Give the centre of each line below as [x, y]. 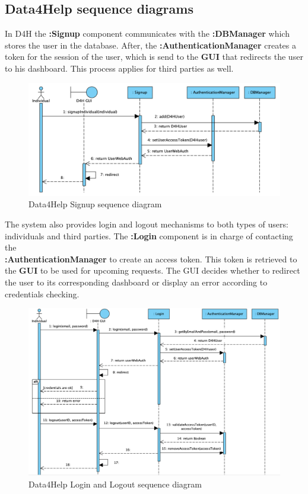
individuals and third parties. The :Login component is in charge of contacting [149, 235]
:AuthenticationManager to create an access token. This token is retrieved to [151, 259]
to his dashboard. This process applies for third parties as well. [119, 68]
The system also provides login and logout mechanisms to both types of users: [147, 224]
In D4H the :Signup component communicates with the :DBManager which [147, 33]
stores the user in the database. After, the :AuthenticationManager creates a [150, 45]
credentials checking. [42, 293]
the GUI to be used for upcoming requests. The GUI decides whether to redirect [153, 270]
